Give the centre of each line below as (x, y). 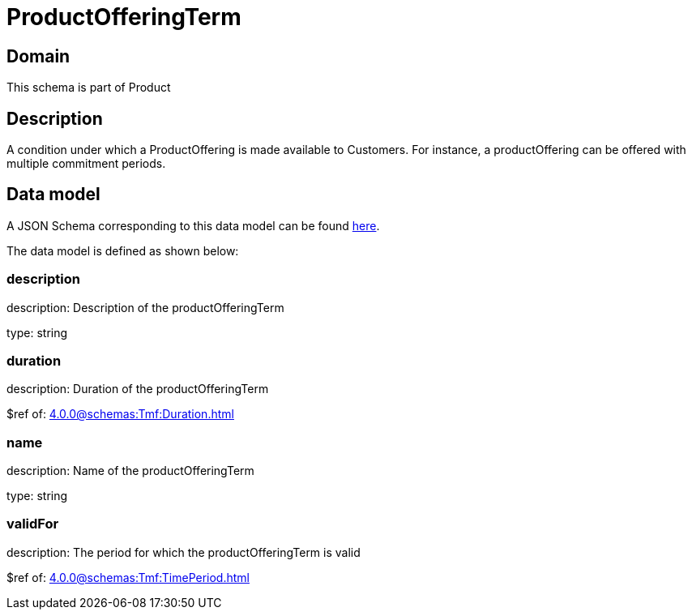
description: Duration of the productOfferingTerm (138, 389)
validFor (33, 524)
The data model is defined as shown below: (123, 250)
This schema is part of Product (89, 88)
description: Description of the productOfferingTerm (145, 307)
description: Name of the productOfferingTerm (130, 471)
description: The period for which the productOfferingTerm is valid (184, 552)
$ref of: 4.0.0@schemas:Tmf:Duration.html (120, 414)
